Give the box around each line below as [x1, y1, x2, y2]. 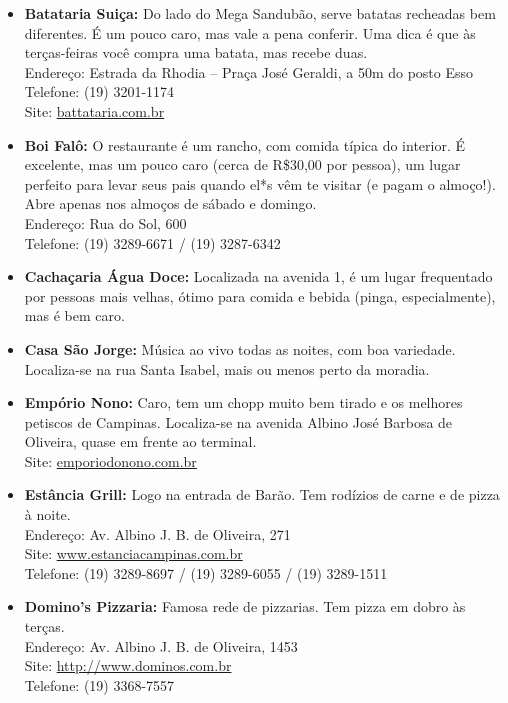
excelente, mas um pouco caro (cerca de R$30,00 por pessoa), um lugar [24, 154, 461, 175]
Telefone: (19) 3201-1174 [24, 81, 175, 102]
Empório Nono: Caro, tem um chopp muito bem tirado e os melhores [24, 392, 463, 413]
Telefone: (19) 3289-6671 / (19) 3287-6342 [24, 232, 281, 253]
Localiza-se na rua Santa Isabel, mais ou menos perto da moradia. [24, 358, 430, 379]
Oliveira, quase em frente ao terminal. [24, 431, 257, 452]
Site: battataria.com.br [24, 100, 165, 121]
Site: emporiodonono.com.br [24, 450, 197, 471]
